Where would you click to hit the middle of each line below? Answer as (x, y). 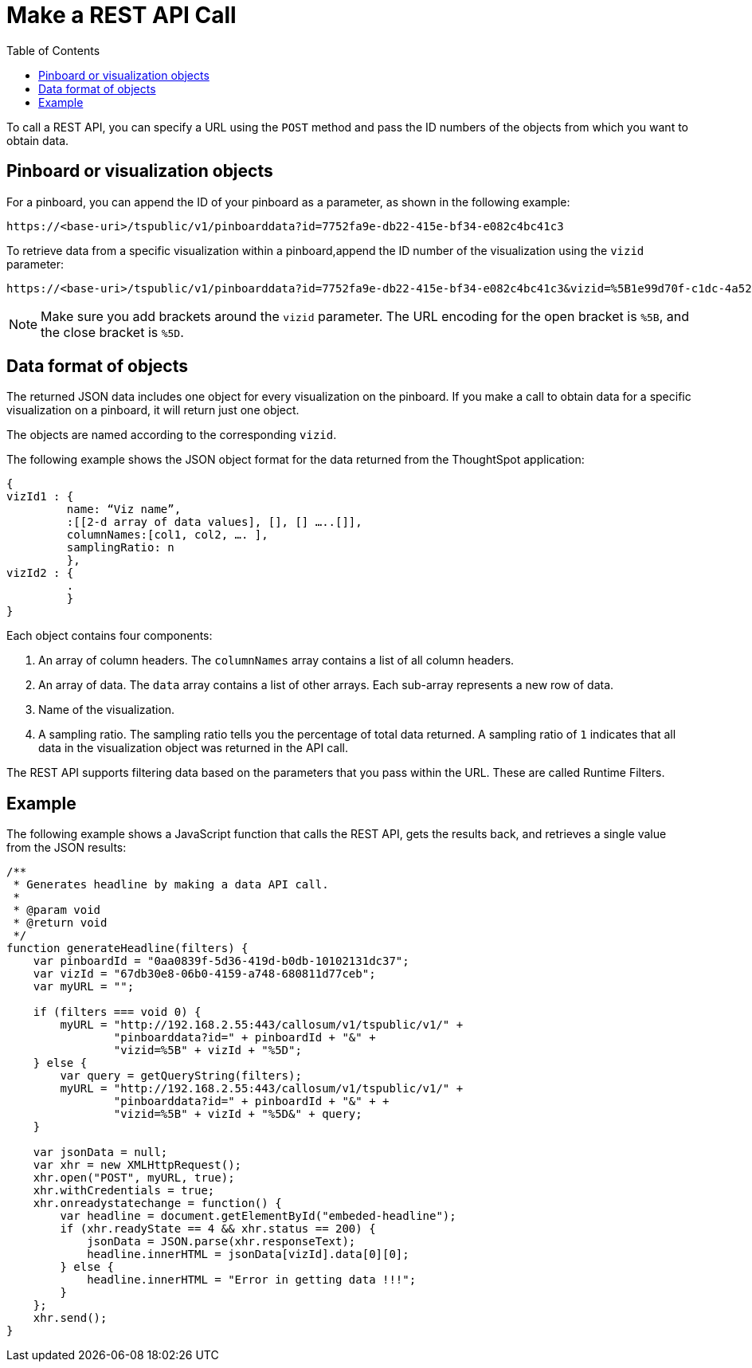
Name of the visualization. (107, 710)
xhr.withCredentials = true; (124, 1191)
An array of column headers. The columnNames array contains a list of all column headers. (276, 660)
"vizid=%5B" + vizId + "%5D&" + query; (238, 1114)
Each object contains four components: (110, 636)
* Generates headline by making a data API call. (171, 885)
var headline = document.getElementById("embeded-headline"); (258, 1216)
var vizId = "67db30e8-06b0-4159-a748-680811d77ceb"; (204, 974)
